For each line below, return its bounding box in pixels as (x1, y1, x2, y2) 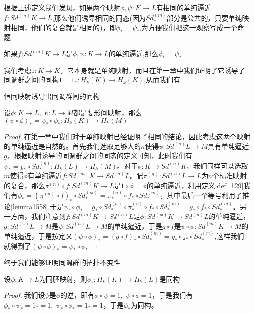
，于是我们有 (152, 290, 193, 300)
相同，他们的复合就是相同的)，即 (10, 22, 116, 32)
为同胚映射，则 (39, 273, 87, 284)
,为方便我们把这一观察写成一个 (139, 22, 237, 32)
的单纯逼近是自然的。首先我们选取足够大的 (4, 141, 141, 151)
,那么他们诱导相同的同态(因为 (52, 12, 146, 23)
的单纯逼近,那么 (108, 48, 159, 59)
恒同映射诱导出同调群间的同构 (4, 91, 100, 101)
